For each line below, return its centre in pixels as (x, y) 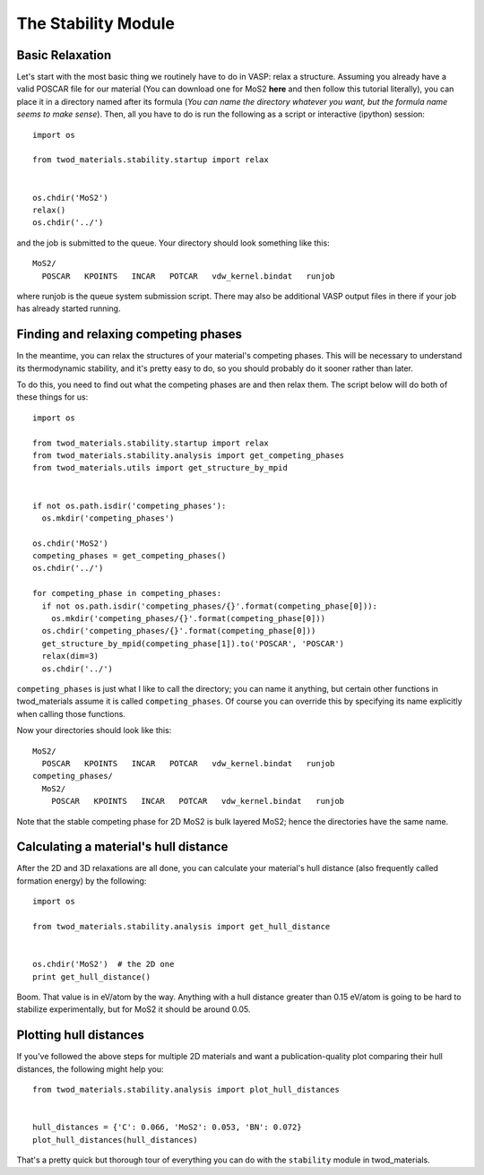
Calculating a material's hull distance (122, 847)
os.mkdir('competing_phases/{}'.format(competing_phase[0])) (188, 619)
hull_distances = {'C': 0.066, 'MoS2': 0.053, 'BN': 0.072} (167, 1127)
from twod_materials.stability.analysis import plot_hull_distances (186, 1089)
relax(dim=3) (70, 656)
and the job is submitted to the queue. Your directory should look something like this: (173, 243)
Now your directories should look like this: (94, 730)
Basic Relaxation (64, 55)
